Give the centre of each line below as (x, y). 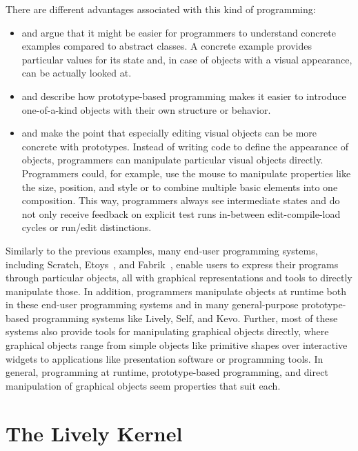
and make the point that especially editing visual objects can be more (169, 133)
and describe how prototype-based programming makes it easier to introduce (184, 96)
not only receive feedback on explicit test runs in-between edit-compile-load (181, 213)
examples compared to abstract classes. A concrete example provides (167, 46)
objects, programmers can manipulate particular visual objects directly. (172, 160)
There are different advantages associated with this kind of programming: (161, 9)
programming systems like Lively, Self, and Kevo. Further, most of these (185, 318)
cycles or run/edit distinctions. (87, 227)
